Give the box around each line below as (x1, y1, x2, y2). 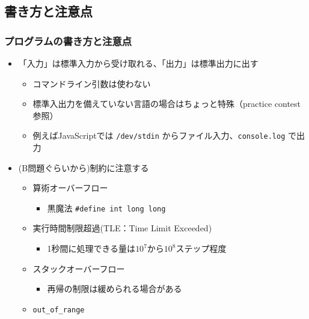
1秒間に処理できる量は (47, 242, 136, 255)
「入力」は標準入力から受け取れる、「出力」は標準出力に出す (18, 57, 259, 69)
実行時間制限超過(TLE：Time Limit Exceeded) (32, 222, 212, 234)
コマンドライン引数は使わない (32, 77, 151, 90)
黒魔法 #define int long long (47, 201, 166, 214)
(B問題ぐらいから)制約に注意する (18, 161, 149, 174)
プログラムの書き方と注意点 (4, 33, 132, 48)
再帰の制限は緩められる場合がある (47, 282, 182, 295)
